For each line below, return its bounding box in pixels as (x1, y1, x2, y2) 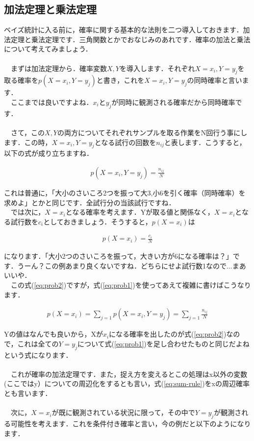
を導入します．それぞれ (119, 63, 195, 73)
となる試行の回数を (94, 137, 156, 147)
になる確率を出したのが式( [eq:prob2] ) (109, 329, 227, 339)
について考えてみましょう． (4, 44, 92, 54)
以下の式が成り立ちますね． (4, 148, 93, 158)
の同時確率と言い (187, 75, 242, 85)
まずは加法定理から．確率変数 (10, 63, 107, 73)
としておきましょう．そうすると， (43, 216, 152, 226)
